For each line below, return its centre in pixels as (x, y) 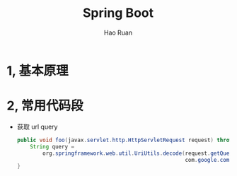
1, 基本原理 (37, 70)
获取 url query (37, 127)
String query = (52, 146)
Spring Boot (118, 13)
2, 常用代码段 (45, 106)
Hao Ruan (118, 33)
